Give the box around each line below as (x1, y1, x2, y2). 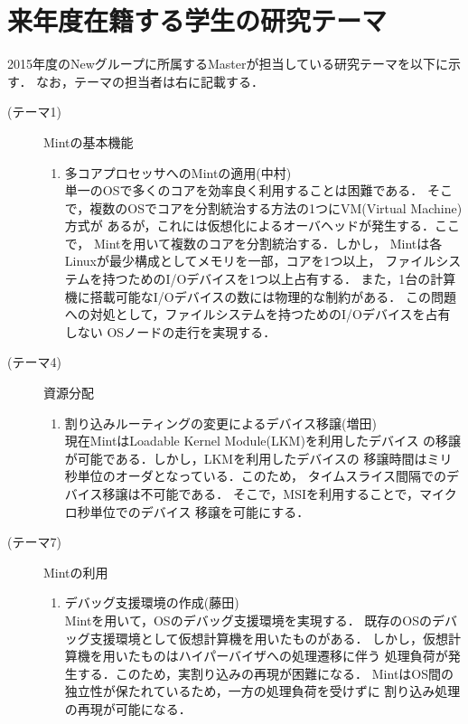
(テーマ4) (7, 353, 61, 371)
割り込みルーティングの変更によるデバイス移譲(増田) (64, 413, 378, 432)
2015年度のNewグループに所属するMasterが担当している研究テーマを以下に (7, 54, 449, 73)
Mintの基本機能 (43, 132, 134, 151)
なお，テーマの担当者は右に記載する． (36, 71, 265, 90)
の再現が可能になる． (64, 699, 192, 718)
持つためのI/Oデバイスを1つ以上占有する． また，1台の (102, 269, 431, 288)
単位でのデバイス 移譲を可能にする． (89, 502, 310, 521)
